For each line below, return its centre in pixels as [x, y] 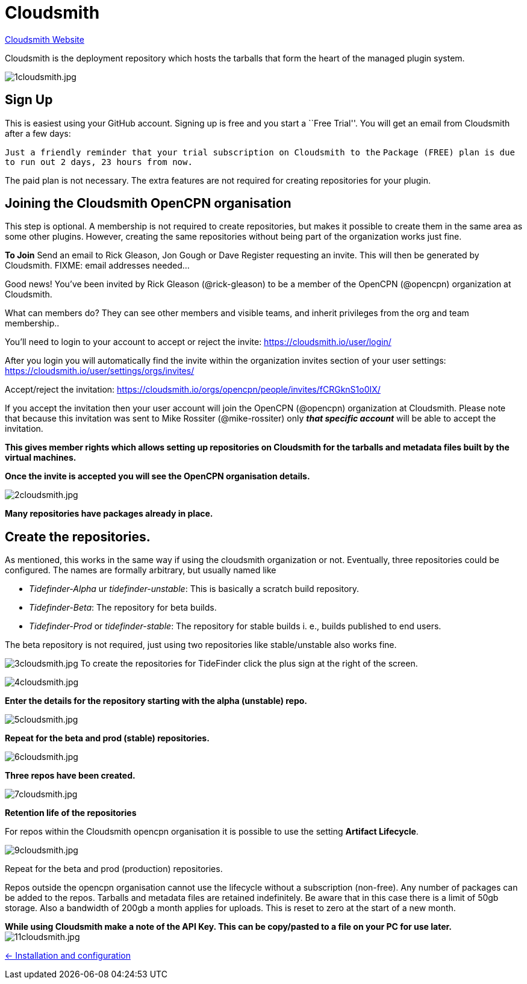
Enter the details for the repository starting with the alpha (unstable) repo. [156, 701]
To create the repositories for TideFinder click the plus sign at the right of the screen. [249, 664]
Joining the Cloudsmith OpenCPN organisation [148, 204]
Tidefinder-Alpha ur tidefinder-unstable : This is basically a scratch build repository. [194, 589]
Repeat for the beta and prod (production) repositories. [114, 869]
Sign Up [29, 100]
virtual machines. [41, 458]
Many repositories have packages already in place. [109, 514]
